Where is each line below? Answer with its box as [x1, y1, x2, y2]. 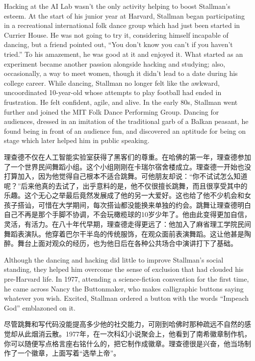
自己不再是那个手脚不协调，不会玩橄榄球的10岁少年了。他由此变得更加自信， [4, 209, 251, 219]
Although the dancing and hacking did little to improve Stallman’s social [4, 254, 224, 265]
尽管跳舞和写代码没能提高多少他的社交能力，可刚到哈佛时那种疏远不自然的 [4, 319, 244, 329]
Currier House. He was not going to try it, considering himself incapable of [4, 29, 229, 40]
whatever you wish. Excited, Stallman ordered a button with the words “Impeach [4, 293, 249, 303]
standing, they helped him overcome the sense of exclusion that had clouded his [4, 264, 244, 274]
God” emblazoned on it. [4, 302, 76, 313]
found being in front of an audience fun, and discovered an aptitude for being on [4, 125, 246, 136]
